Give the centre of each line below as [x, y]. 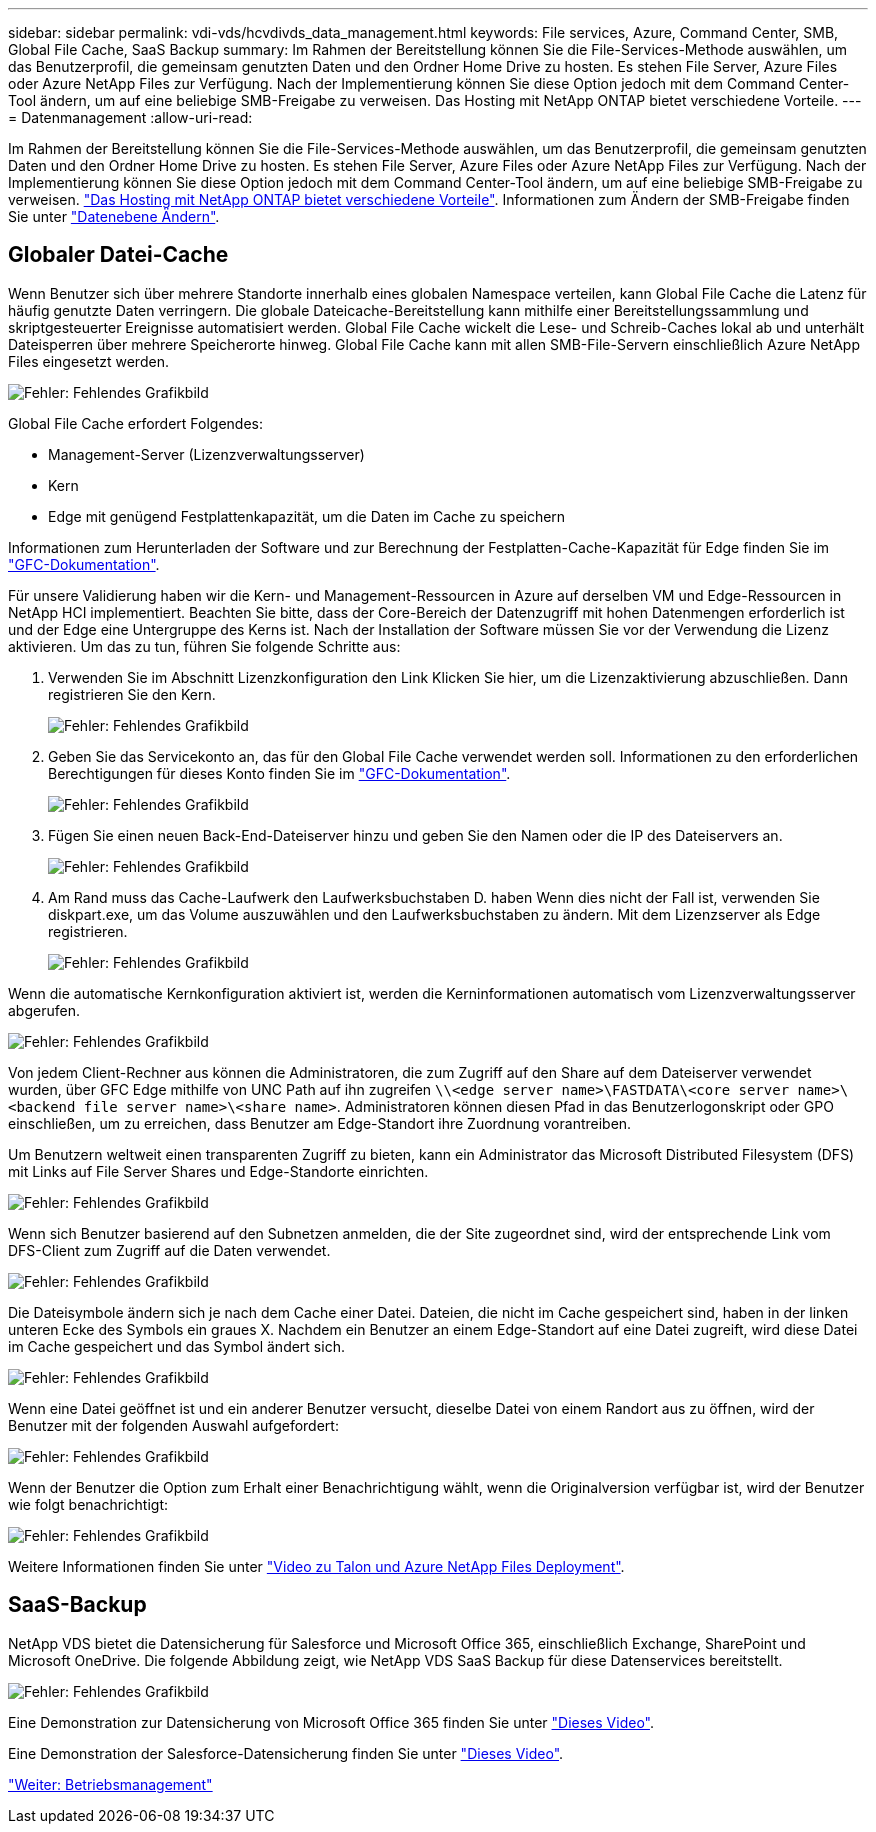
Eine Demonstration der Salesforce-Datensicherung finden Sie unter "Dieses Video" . [286, 1753]
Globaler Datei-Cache [118, 255]
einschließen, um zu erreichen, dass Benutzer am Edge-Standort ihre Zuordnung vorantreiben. [320, 1123]
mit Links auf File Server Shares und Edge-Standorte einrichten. [218, 1171]
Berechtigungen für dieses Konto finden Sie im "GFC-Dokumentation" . [279, 773]
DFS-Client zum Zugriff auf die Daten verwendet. [169, 1250]
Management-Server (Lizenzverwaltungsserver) [206, 454]
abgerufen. [44, 1010]
